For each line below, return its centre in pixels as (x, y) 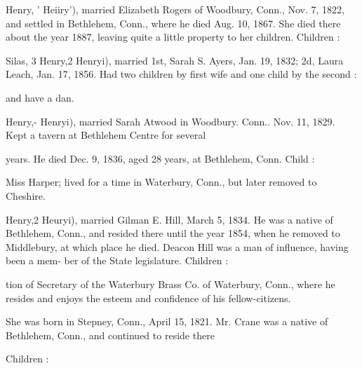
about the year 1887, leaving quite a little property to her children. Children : (173, 37)
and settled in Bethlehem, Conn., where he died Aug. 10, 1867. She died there (173, 23)
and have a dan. (40, 97)
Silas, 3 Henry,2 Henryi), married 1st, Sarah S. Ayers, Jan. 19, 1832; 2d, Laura (175, 60)
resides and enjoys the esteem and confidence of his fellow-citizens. (148, 298)
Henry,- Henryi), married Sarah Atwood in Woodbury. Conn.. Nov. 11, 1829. (170, 121)
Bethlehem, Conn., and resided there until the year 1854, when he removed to (173, 233)
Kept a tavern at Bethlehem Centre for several (106, 135)
